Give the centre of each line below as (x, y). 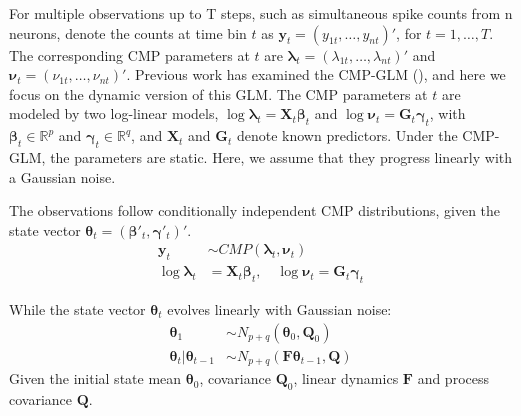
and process (453, 378)
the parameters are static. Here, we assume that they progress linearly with (281, 156)
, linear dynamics (346, 378)
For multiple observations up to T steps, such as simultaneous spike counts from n (261, 13)
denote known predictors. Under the (347, 135)
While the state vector (77, 309)
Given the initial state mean (95, 378)
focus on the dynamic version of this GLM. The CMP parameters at (218, 93)
